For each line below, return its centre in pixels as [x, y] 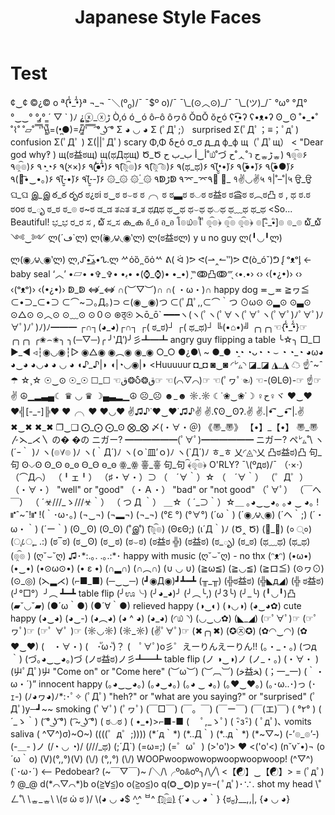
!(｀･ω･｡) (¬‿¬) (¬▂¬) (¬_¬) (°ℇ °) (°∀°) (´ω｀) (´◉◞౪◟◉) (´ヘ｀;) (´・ [181, 514]
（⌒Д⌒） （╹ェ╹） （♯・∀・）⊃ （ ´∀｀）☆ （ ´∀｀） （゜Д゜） [159, 477]
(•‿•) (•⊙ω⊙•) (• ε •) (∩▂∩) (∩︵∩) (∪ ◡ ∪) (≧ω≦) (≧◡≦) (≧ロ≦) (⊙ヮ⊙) [167, 568]
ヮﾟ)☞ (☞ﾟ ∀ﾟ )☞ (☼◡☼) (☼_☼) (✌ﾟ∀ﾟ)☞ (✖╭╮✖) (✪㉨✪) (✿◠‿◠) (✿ [159, 630]
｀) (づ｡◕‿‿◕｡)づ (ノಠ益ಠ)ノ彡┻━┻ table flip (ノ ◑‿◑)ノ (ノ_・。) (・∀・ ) [165, 658]
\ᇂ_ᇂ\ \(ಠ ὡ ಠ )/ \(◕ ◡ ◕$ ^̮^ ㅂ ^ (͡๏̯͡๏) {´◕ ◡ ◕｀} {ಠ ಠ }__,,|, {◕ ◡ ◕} [159, 799]
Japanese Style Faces [168, 17]
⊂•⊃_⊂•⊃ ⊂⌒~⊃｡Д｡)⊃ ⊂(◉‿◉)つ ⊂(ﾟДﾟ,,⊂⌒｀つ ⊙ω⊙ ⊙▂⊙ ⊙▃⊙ [161, 302]
